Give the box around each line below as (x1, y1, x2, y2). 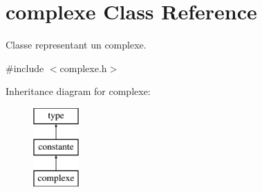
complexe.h (59, 60, 107, 75)
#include (6, 60, 44, 75)
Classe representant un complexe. (6, 37, 147, 52)
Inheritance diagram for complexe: (6, 84, 151, 98)
